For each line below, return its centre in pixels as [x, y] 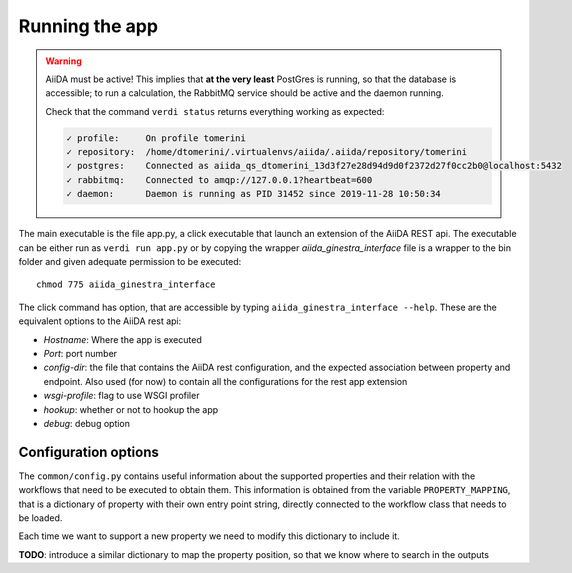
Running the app [88, 26]
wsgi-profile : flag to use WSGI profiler [121, 396]
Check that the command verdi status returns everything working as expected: [215, 111]
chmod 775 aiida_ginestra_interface [126, 284]
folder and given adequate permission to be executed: [130, 262]
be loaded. [40, 518]
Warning [63, 61]
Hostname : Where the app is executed [122, 339]
